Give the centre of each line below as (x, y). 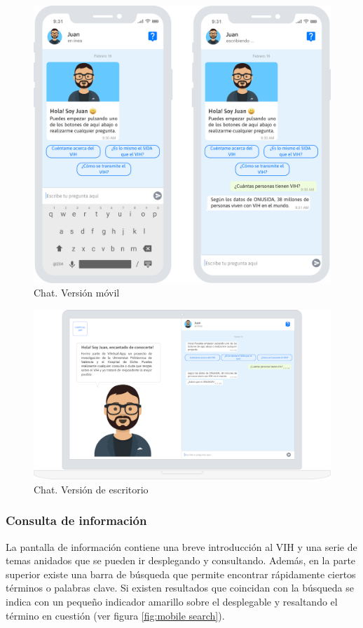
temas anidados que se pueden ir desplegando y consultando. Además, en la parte (181, 560)
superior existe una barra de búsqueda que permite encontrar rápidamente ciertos (181, 574)
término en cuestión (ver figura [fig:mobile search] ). (115, 615)
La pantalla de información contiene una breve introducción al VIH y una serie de (181, 546)
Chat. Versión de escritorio (91, 489)
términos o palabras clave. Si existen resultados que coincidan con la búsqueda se (180, 588)
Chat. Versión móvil (77, 293)
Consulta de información (76, 520)
